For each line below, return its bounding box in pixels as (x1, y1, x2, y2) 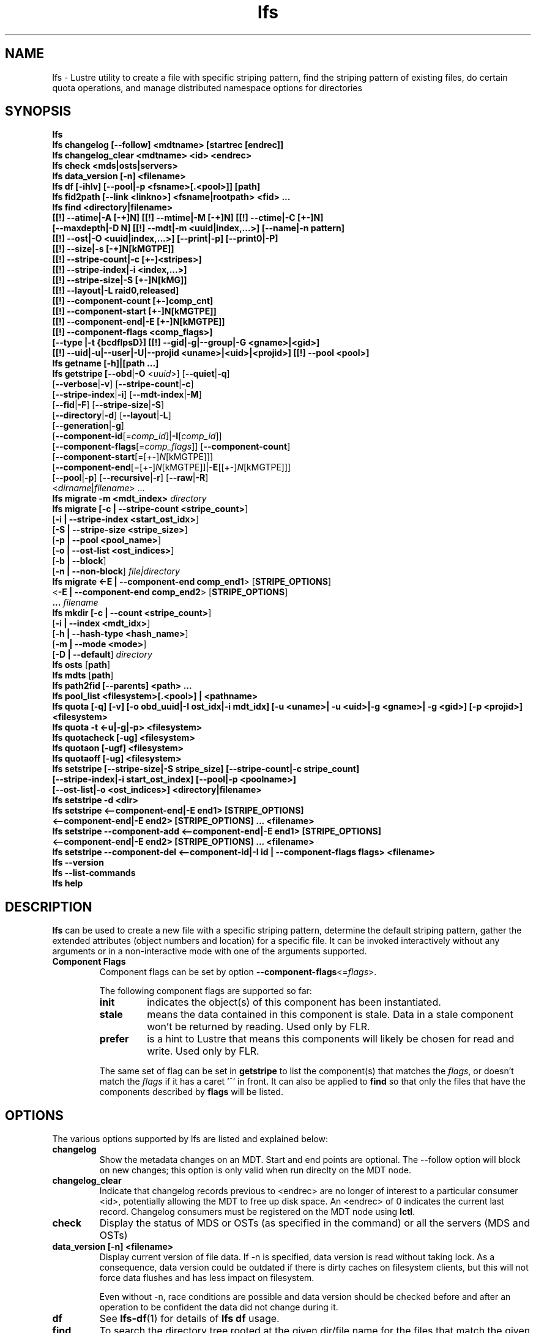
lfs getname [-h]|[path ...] (52, 358, 159, 369)
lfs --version (52, 857, 104, 868)
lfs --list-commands (52, 867, 136, 878)
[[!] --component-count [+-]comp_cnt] (52, 295, 214, 306)
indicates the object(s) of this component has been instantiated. (147, 996, 441, 1009)
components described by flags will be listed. (99, 1086, 283, 1097)
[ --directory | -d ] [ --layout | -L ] (52, 410, 171, 421)
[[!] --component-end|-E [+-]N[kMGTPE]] (52, 316, 225, 327)
